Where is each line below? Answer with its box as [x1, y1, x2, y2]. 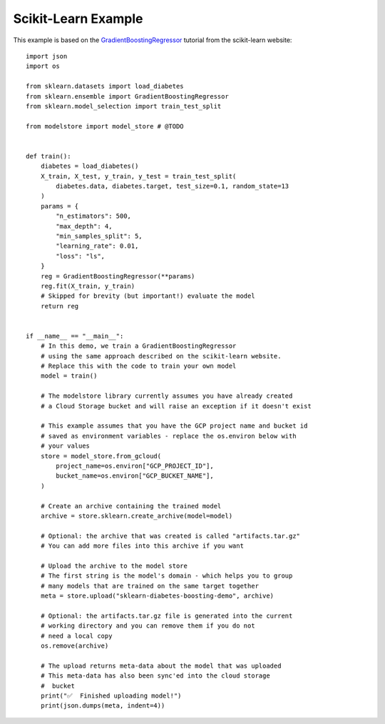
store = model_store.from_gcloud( [40, 452, 162, 460]
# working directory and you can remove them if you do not [40, 622, 256, 630]
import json [26, 52, 68, 60]
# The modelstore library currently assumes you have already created [40, 392, 293, 400]
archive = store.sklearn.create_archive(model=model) [40, 511, 233, 520]
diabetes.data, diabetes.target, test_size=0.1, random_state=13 [56, 182, 289, 191]
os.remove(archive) [40, 641, 109, 650]
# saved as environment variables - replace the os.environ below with [40, 432, 297, 440]
